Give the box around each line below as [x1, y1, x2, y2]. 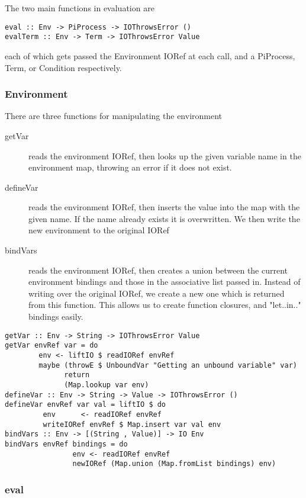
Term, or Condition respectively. [5, 61, 122, 73]
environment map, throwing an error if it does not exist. [28, 161, 232, 174]
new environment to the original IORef [28, 224, 169, 236]
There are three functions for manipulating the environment [5, 110, 223, 122]
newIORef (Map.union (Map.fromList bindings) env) [72, 460, 276, 468]
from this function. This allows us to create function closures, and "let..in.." [28, 298, 301, 311]
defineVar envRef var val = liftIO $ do [5, 400, 166, 409]
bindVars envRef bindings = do [5, 439, 128, 448]
